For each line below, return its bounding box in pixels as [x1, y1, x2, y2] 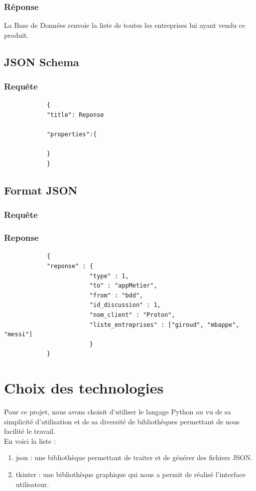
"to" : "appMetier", [89, 282, 157, 290]
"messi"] [4, 331, 33, 338]
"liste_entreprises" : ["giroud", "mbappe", [89, 321, 240, 328]
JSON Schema [4, 54, 79, 69]
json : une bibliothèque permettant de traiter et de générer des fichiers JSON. [15, 452, 253, 463]
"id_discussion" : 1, [89, 301, 161, 309]
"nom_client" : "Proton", [89, 311, 175, 318]
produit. [4, 29, 29, 40]
